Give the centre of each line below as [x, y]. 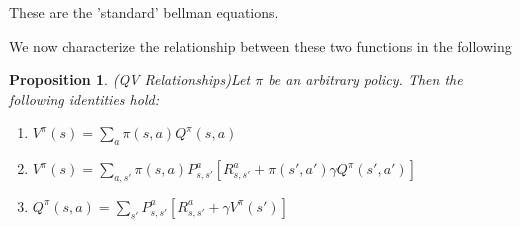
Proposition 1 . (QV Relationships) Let [130, 79]
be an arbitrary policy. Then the [365, 79]
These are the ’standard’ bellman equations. [144, 12]
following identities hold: [84, 98]
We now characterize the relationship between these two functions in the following [260, 45]
